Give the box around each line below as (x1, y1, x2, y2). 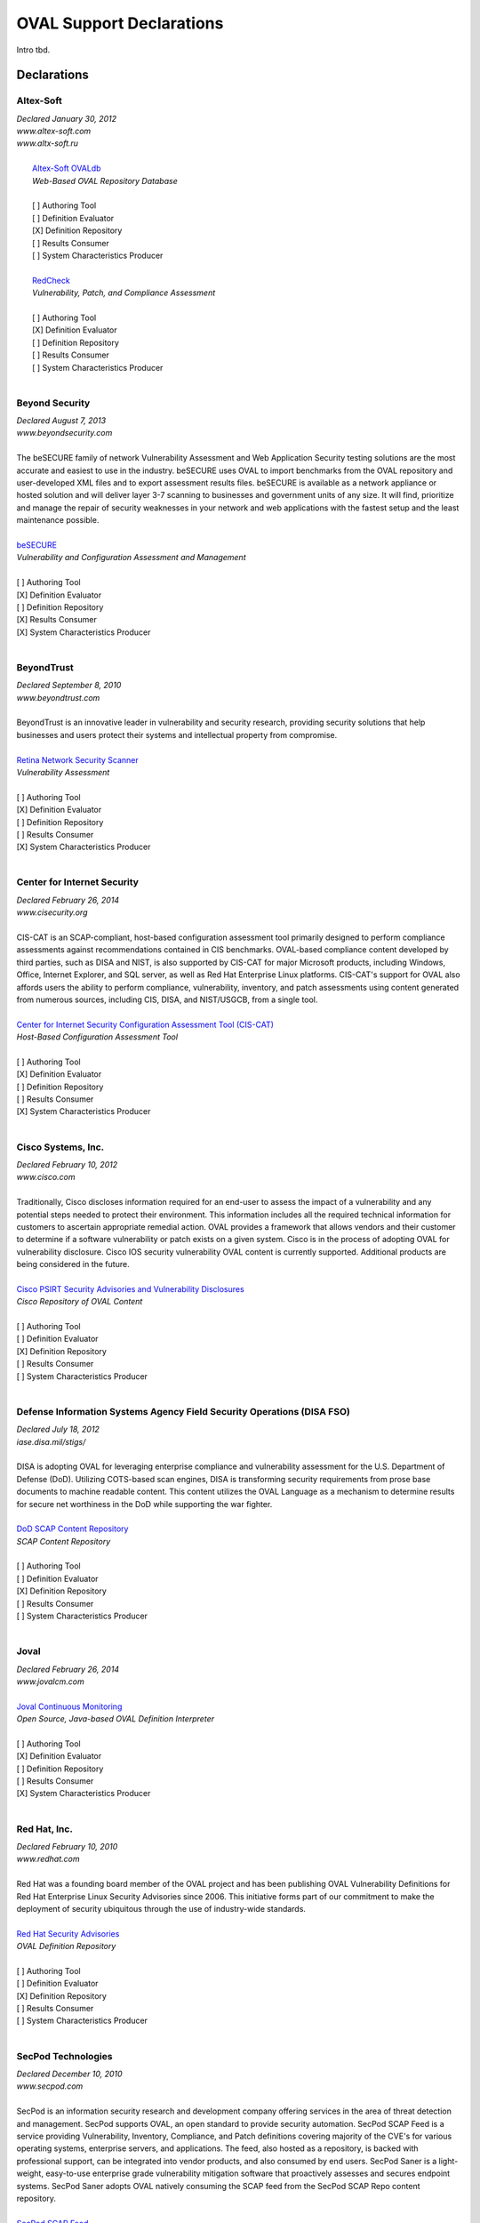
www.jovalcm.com (16, 1676, 84, 1687)
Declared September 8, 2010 (16, 680, 122, 691)
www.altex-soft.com (16, 125, 92, 137)
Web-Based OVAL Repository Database (32, 175, 178, 186)
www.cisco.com (16, 1172, 76, 1183)
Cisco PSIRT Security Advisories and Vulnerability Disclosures (16, 1283, 244, 1294)
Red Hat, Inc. (16, 1823, 73, 1835)
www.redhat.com (16, 1854, 80, 1865)
